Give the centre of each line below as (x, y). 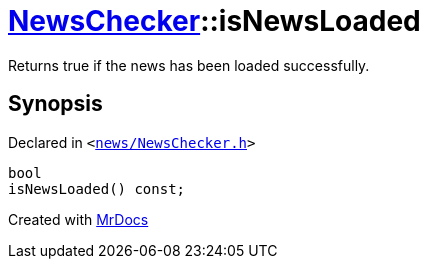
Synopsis (55, 104)
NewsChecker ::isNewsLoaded (214, 21)
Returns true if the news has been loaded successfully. (189, 65)
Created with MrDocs (78, 219)
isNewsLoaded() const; (97, 188)
